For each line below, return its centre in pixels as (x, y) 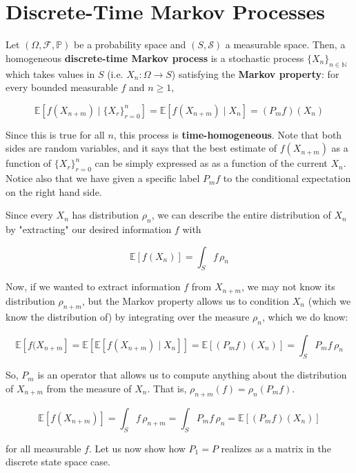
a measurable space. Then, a (285, 44)
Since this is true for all (55, 134)
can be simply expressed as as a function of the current (211, 163)
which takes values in (50, 73)
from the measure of (89, 388)
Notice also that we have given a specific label (103, 178)
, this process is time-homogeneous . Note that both (228, 134)
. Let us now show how (137, 448)
